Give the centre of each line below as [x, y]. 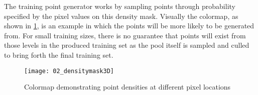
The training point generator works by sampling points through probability [120, 6]
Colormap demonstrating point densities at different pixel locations [127, 87]
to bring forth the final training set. [59, 54]
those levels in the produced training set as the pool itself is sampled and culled [127, 45]
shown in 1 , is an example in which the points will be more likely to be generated [129, 26]
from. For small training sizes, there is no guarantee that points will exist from [125, 35]
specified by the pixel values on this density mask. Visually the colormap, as [121, 16]
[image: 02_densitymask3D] [69, 71]
